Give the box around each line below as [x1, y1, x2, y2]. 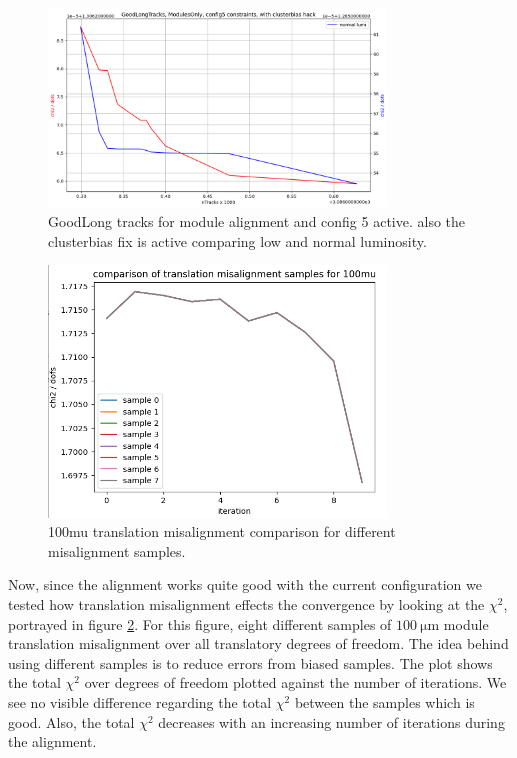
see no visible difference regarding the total [8, 692, 272, 713]
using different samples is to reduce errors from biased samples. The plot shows [8, 652, 493, 673]
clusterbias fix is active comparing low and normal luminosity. [48, 230, 427, 251]
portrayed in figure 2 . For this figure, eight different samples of [8, 613, 392, 634]
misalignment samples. [48, 540, 186, 561]
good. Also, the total [8, 711, 135, 732]
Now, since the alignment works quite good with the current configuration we [8, 574, 482, 595]
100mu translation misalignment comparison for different [48, 521, 396, 542]
